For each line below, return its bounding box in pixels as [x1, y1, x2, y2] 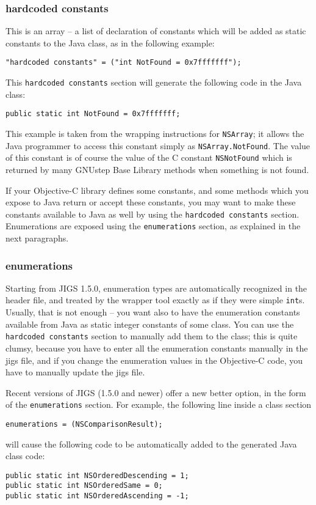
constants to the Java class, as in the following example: [5, 36, 215, 49]
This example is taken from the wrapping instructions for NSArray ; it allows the [5, 127, 304, 139]
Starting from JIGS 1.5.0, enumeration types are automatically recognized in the [5, 281, 307, 294]
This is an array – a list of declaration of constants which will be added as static [5, 24, 306, 37]
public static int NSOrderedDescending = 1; [5, 471, 189, 480]
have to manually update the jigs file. [5, 366, 145, 378]
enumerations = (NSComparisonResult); [5, 419, 163, 429]
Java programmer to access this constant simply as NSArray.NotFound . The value [5, 139, 311, 152]
